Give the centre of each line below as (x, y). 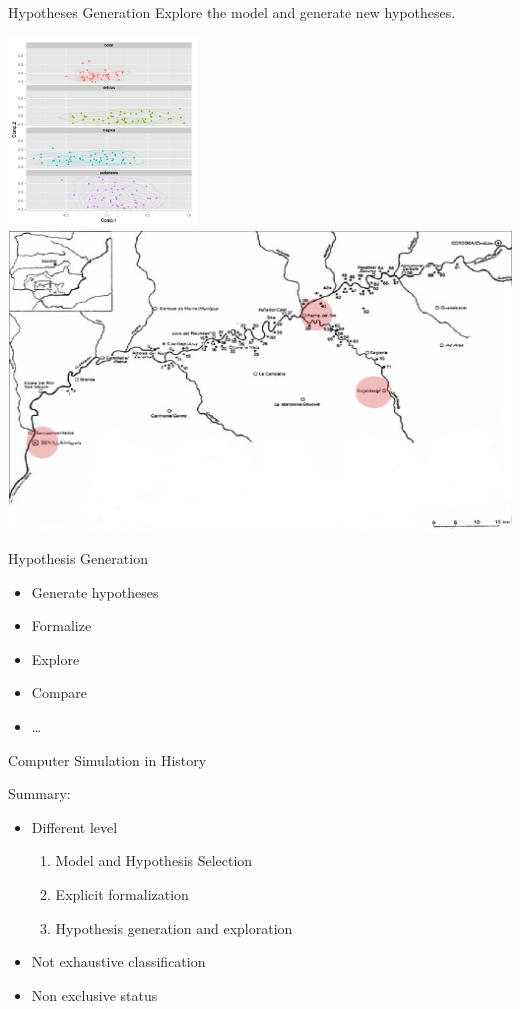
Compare (59, 692)
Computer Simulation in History (107, 759)
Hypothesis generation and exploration (174, 927)
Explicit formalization (122, 893)
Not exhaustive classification (118, 961)
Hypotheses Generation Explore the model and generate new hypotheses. (232, 12)
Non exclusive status (94, 994)
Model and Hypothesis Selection (154, 860)
